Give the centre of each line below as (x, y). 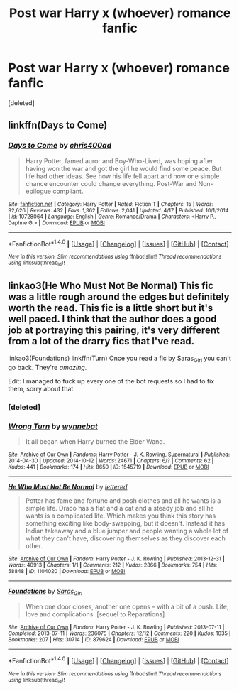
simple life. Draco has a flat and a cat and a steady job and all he (120, 508)
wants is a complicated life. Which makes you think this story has (121, 516)
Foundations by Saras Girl (45, 592)
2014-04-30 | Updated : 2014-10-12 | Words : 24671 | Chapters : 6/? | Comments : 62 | (111, 461)
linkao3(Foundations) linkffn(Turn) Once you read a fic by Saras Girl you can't (119, 359)
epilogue (38, 191)
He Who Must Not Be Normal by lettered (68, 487)
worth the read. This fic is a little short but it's (111, 308)
